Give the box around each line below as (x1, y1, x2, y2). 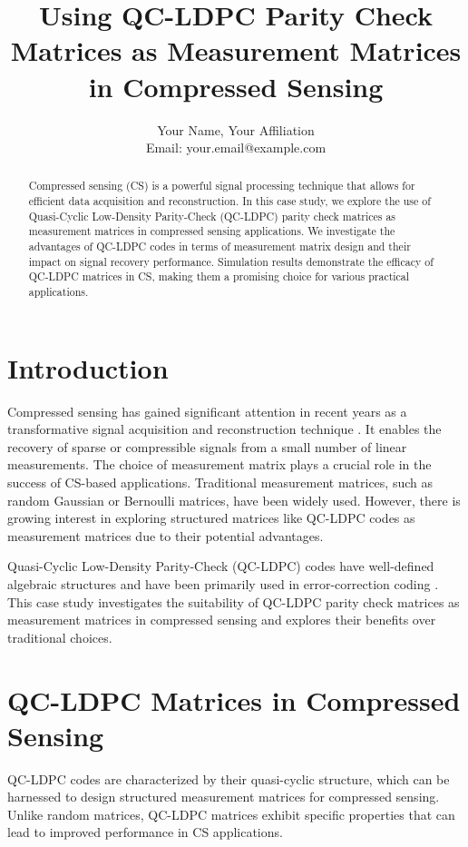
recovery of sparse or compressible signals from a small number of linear (7, 437, 407, 456)
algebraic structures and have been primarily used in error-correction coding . (7, 575, 439, 594)
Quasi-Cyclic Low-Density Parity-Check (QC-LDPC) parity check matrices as (28, 208, 396, 223)
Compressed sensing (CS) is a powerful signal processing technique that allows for (28, 178, 415, 193)
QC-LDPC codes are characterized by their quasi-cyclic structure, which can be (7, 769, 450, 788)
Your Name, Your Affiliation (157, 120, 315, 139)
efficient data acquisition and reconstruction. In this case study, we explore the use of (28, 193, 431, 209)
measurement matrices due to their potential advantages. (7, 526, 324, 545)
